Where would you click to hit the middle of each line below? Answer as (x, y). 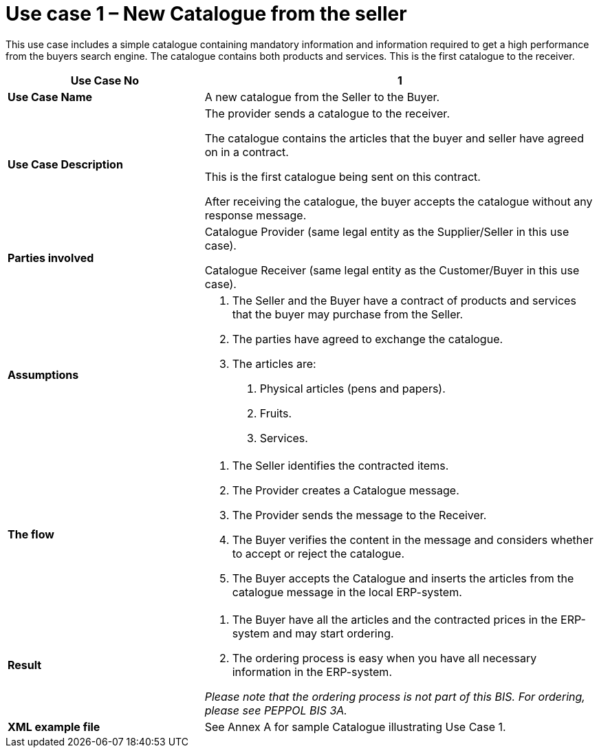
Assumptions (43, 374)
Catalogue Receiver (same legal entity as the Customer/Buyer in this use (392, 270)
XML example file (54, 727)
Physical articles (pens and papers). (352, 388)
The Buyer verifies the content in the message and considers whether (413, 539)
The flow (31, 534)
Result (25, 665)
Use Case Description (65, 164)
